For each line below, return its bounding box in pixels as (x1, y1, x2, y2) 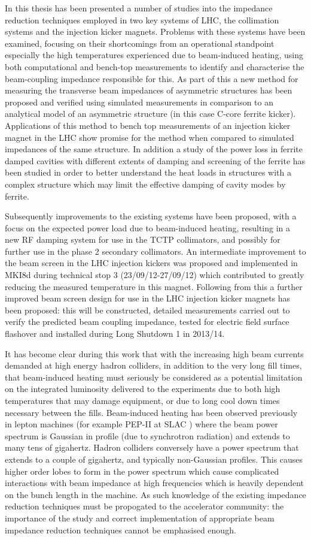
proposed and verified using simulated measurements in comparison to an (5, 95, 274, 108)
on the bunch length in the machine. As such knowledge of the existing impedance (5, 488, 306, 500)
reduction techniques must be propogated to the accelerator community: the (5, 500, 284, 512)
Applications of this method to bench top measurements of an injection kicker (5, 119, 291, 131)
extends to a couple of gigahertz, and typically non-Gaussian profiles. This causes (5, 452, 303, 465)
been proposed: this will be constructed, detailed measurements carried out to (5, 303, 290, 316)
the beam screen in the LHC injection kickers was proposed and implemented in (5, 257, 298, 269)
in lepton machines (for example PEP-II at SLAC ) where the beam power (5, 418, 278, 430)
